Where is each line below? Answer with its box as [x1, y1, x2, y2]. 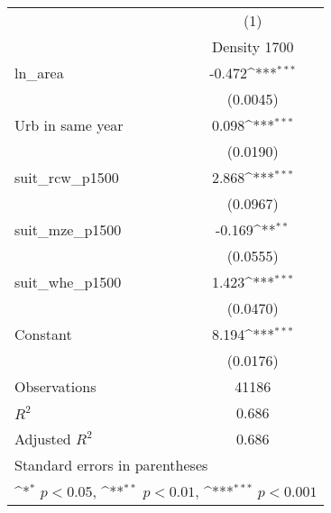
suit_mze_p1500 [14, 219, 122, 240]
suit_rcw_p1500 [14, 167, 119, 188]
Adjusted [14, 428, 71, 449]
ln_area [14, 62, 64, 83]
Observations [14, 376, 97, 397]
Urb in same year [14, 115, 124, 135]
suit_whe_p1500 [14, 271, 122, 292]
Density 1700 [212, 36, 294, 57]
